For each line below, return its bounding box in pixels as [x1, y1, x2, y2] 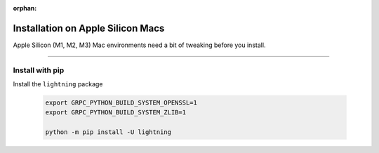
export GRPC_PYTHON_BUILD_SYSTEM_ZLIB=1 [45, 109, 186, 117]
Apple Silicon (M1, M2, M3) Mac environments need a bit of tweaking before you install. [13, 41, 266, 49]
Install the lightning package [13, 80, 103, 88]
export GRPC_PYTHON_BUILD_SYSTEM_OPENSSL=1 [45, 99, 198, 107]
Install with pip [13, 65, 65, 75]
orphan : [13, 4, 37, 12]
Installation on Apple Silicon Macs [13, 22, 165, 34]
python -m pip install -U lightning [45, 128, 172, 136]
